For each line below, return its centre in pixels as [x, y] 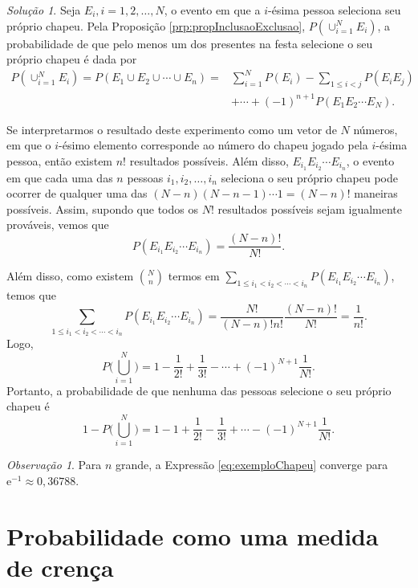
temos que [31, 295]
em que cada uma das [60, 177]
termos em [194, 276]
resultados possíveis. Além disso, [209, 160]
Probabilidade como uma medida [193, 535]
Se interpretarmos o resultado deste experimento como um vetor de [172, 129]
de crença [60, 567]
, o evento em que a [212, 10]
